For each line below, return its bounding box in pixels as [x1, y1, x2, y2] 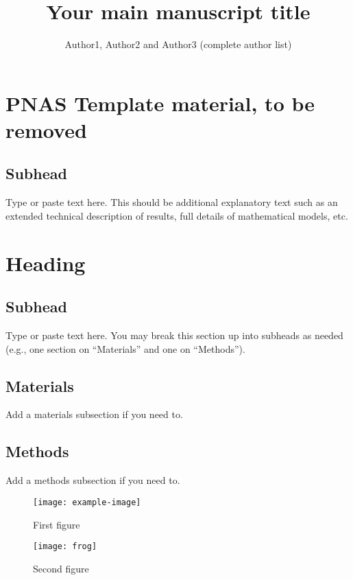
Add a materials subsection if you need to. [5, 407, 183, 421]
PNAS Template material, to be [5, 89, 315, 117]
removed [5, 115, 87, 143]
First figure [33, 517, 80, 531]
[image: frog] [33, 542, 97, 552]
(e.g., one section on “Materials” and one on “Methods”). [5, 341, 245, 356]
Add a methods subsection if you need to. [5, 473, 180, 487]
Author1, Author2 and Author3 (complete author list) [64, 37, 292, 51]
